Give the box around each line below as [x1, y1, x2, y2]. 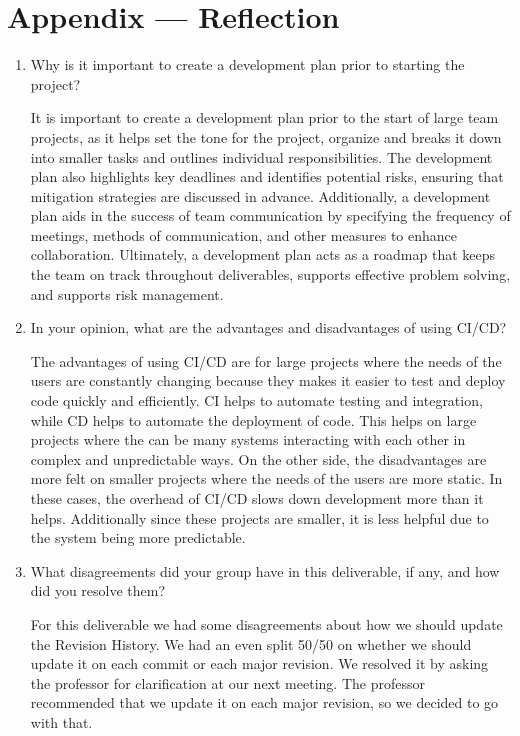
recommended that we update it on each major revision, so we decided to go [30, 692, 499, 713]
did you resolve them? [30, 580, 166, 601]
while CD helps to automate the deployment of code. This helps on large [30, 409, 477, 430]
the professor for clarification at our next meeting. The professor [30, 672, 425, 693]
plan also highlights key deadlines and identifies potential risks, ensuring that [30, 166, 504, 187]
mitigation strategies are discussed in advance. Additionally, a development [30, 185, 491, 206]
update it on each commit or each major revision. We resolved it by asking [30, 653, 489, 674]
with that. [30, 711, 93, 732]
